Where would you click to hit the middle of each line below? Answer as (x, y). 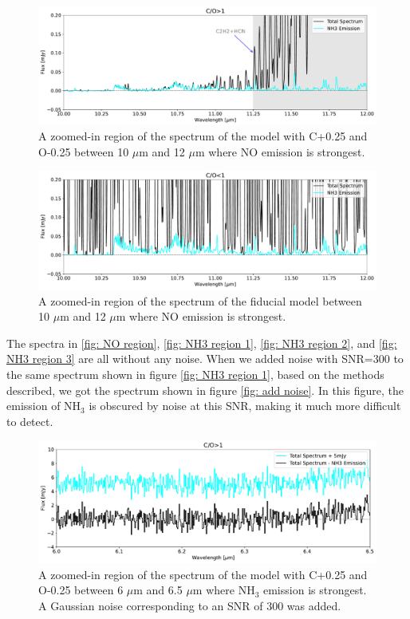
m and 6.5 (158, 590)
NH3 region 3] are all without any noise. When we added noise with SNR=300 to (205, 359)
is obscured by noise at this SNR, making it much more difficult (245, 406)
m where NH (224, 590)
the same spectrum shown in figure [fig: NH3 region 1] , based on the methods (195, 375)
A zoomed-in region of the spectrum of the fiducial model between (200, 300)
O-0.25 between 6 (81, 590)
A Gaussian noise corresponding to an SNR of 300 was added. (190, 605)
